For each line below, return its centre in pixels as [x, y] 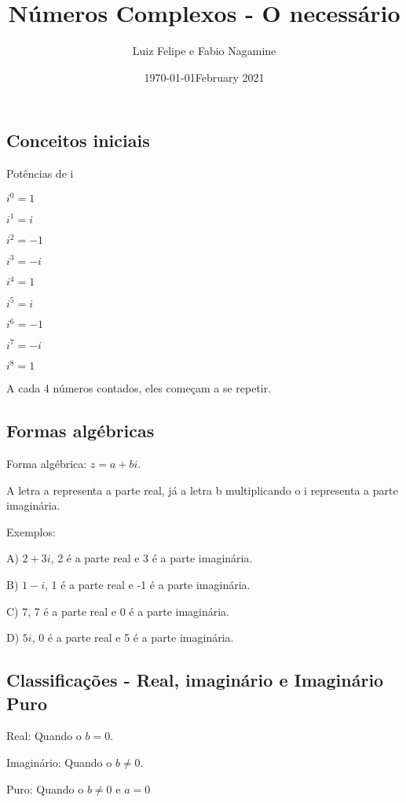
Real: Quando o [44, 736]
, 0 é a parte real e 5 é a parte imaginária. [133, 637]
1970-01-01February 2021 [204, 77]
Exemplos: [31, 531]
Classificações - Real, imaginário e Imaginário [195, 680]
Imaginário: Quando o [59, 762]
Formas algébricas [80, 431]
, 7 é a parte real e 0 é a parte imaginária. [129, 611]
